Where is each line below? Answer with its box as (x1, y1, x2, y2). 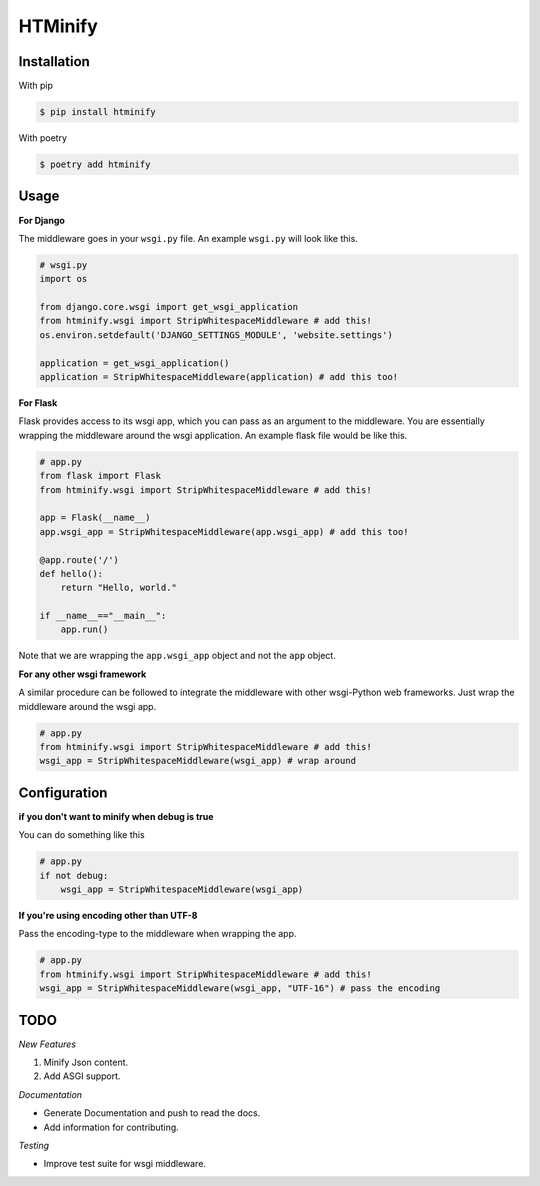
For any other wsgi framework (18, 668, 147, 680)
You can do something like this (18, 829, 145, 841)
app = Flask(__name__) (39, 512, 151, 524)
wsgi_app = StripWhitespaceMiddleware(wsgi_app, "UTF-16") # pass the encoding (39, 983, 441, 994)
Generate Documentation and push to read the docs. (43, 1107, 261, 1119)
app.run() (60, 624, 109, 635)
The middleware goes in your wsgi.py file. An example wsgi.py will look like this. (18, 232, 359, 244)
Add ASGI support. (43, 1070, 121, 1082)
